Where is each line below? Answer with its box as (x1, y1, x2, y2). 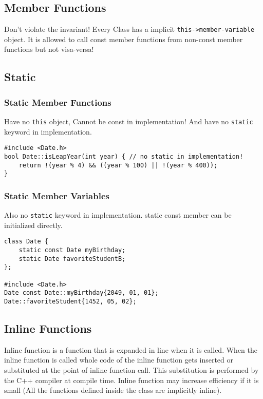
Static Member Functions (4, 96, 111, 108)
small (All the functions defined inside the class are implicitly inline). (4, 385, 222, 395)
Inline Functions (4, 320, 92, 336)
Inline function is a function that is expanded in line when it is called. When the (4, 344, 257, 355)
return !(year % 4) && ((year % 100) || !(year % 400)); (18, 161, 218, 169)
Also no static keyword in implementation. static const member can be (4, 210, 232, 220)
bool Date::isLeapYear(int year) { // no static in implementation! (4, 153, 243, 160)
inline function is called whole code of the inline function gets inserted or (4, 354, 233, 365)
